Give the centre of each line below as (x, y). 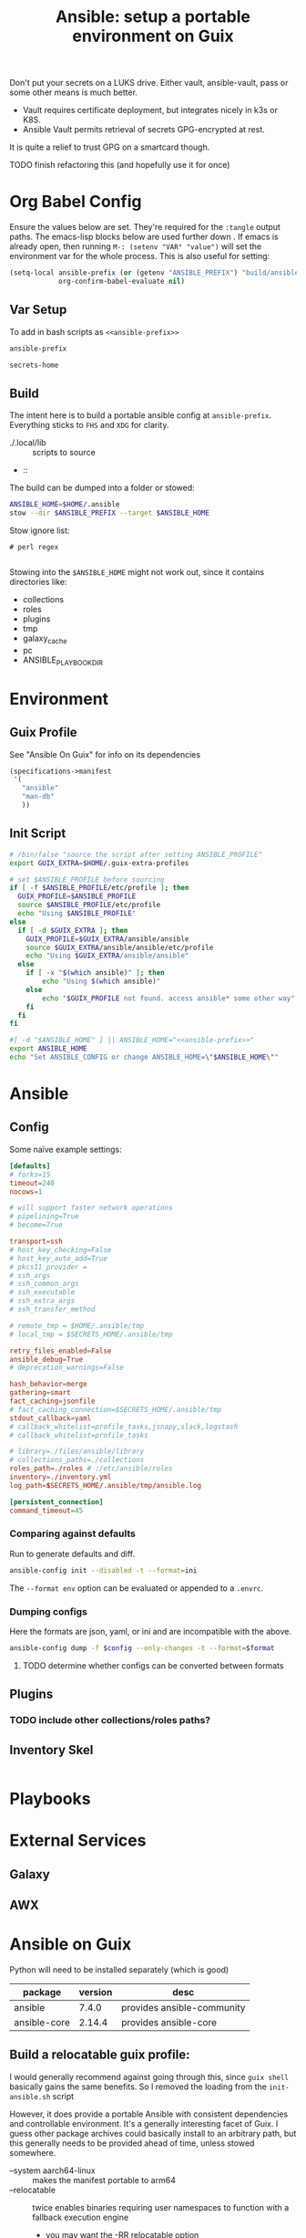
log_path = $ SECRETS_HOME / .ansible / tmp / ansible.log (106, 1485)
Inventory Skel (51, 1750)
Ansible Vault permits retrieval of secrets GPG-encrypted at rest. (144, 130)
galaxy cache (45, 639)
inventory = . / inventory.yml (61, 1477)
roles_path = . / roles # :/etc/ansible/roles (91, 1469)
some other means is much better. (74, 92)
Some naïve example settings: (66, 1149)
